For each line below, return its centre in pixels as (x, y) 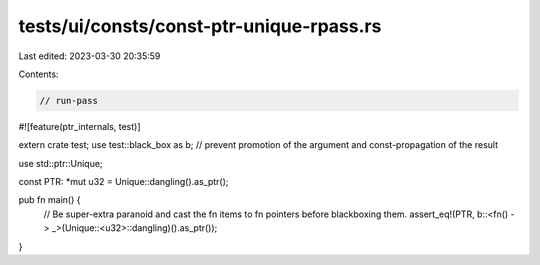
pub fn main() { (49, 200)
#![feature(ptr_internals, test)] (79, 126)
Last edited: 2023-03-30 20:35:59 (89, 56)
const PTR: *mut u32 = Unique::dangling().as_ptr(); (123, 182)
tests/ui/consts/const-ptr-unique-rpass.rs (200, 26)
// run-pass (69, 100)
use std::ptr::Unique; (61, 163)
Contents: (38, 74)
